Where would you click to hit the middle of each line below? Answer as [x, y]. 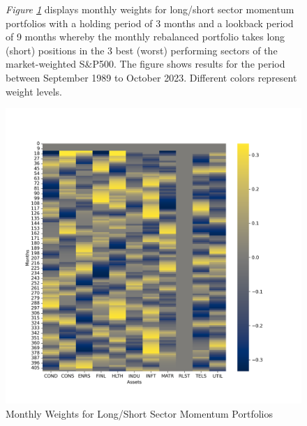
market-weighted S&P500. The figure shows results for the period [145, 64]
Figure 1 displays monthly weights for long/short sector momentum [150, 9]
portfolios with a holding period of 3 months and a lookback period [150, 23]
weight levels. [34, 91]
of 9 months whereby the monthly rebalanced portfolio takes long [145, 37]
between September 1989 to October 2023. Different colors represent [151, 77]
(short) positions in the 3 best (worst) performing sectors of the [142, 50]
